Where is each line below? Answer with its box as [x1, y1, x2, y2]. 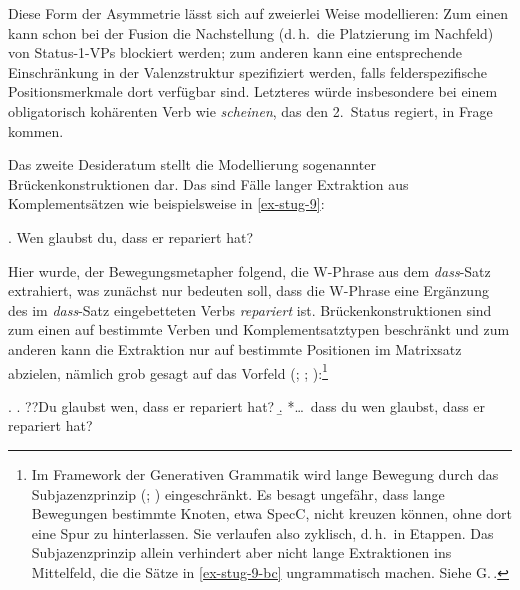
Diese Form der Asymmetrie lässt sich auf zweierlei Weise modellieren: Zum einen [8, 3, 508, 23]
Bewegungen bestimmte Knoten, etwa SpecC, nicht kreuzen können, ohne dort [31, 503, 513, 524]
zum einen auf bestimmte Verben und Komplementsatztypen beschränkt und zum [8, 319, 510, 340]
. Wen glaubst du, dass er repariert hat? [8, 226, 254, 247]
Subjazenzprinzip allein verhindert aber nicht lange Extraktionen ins [31, 542, 452, 563]
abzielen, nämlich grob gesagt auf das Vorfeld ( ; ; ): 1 [8, 359, 328, 383]
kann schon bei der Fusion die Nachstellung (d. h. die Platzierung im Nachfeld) [8, 22, 494, 43]
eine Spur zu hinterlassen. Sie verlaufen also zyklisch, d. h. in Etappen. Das [31, 522, 494, 543]
